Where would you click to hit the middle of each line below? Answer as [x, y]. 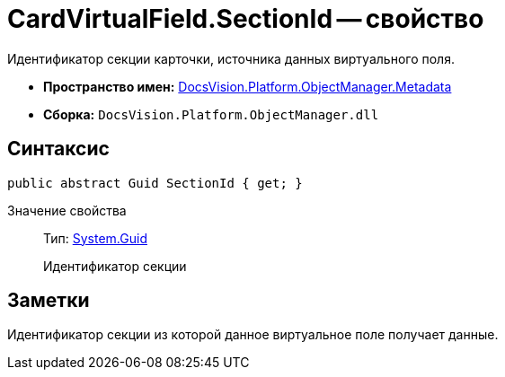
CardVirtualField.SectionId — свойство [246, 19]
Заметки [49, 301]
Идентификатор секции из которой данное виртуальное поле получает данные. [253, 335]
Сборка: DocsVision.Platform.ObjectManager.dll [211, 114]
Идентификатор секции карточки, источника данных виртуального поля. [231, 58]
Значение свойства [67, 210]
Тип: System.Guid [95, 238]
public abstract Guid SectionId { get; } [155, 183]
